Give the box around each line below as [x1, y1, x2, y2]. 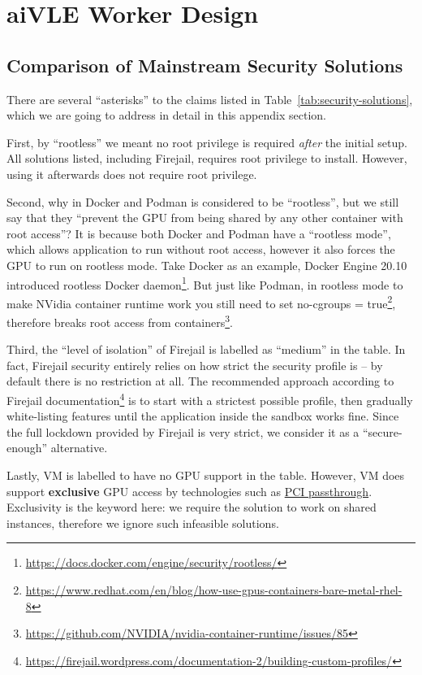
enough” [6, 439, 48, 456]
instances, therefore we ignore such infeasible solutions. [6, 514, 279, 531]
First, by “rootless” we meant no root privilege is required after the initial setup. [6, 133, 407, 150]
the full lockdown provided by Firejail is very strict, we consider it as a [6, 423, 360, 440]
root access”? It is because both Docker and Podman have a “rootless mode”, [6, 224, 391, 242]
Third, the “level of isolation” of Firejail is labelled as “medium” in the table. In [6, 341, 406, 358]
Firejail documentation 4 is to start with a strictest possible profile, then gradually [6, 390, 413, 408]
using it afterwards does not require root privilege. [6, 165, 257, 182]
